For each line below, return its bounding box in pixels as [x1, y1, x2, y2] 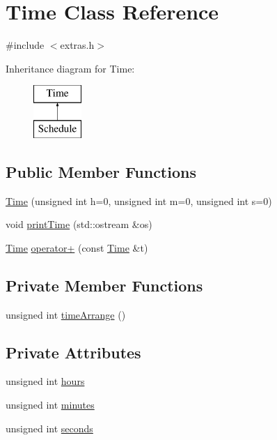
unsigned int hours [6, 374, 85, 388]
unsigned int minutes [6, 397, 95, 412]
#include [6, 38, 45, 52]
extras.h [60, 38, 95, 52]
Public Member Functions [6, 160, 196, 182]
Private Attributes [6, 341, 141, 363]
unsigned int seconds [6, 420, 93, 435]
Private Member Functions [6, 274, 203, 296]
